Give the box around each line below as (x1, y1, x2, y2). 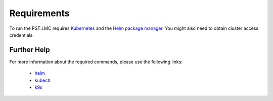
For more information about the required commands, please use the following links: (9, 59, 183, 65)
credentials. (9, 32, 34, 38)
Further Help (9, 45, 50, 54)
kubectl (34, 77, 51, 83)
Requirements (9, 8, 70, 19)
